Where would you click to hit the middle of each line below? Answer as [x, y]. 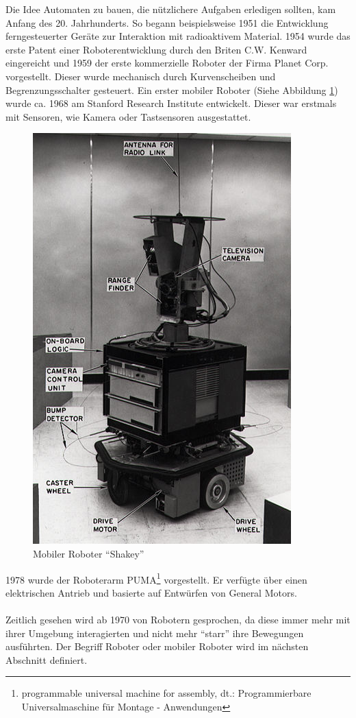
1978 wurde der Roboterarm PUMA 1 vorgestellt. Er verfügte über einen [156, 578]
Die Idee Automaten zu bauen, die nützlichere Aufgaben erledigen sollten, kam [171, 9]
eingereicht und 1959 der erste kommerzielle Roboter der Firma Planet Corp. [167, 63]
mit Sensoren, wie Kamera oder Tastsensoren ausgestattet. [128, 116]
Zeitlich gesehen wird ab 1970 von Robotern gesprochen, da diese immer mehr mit [178, 619]
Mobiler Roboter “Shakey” [89, 553]
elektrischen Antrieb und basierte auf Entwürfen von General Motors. [151, 592]
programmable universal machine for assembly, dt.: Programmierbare [166, 693]
